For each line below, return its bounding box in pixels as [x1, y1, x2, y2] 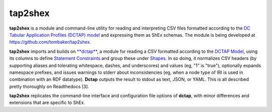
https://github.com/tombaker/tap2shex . [9, 39, 91, 45]
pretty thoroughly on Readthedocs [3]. [9, 83, 89, 89]
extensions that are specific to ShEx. [9, 99, 85, 105]
